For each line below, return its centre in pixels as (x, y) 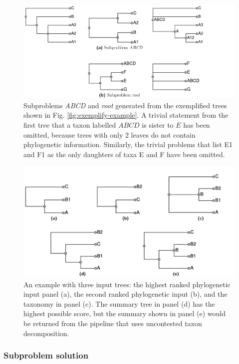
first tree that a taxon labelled (70, 124)
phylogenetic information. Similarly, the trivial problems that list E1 (128, 144)
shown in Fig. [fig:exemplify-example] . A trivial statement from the (126, 115)
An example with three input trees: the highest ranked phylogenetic (127, 284)
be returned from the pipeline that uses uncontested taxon (113, 323)
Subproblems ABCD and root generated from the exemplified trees (125, 105)
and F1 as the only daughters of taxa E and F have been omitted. (124, 154)
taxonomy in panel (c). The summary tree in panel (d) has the (119, 303)
